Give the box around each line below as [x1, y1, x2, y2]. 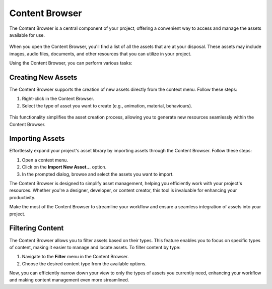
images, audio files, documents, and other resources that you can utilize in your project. [9, 50, 191, 56]
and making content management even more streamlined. [9, 277, 129, 283]
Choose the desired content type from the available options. [22, 260, 147, 267]
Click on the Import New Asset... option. [22, 164, 107, 170]
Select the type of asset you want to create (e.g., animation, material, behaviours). [22, 102, 192, 108]
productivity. [9, 194, 36, 200]
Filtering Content [9, 224, 64, 233]
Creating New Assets [9, 73, 78, 82]
